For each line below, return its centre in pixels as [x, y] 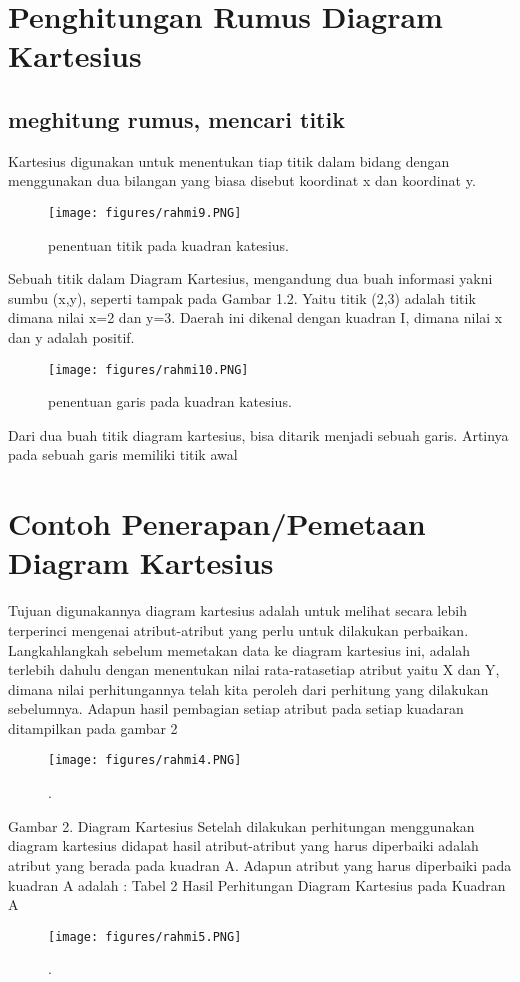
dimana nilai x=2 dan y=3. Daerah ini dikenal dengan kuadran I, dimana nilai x [255, 317]
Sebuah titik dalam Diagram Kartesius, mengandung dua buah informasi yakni [250, 278]
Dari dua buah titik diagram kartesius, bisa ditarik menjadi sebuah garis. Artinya [258, 434]
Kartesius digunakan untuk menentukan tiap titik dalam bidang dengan [229, 160]
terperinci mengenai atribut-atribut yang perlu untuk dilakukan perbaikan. [238, 629]
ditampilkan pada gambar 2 [93, 727]
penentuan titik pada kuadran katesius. [168, 244]
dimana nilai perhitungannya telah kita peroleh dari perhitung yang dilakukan [248, 688]
